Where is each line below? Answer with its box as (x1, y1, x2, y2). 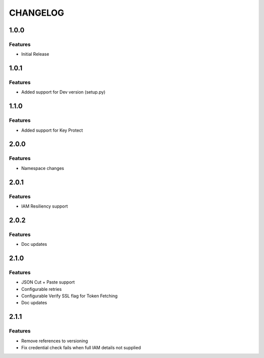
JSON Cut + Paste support (21, 279, 75, 285)
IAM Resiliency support (21, 203, 68, 209)
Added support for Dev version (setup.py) (21, 89, 106, 95)
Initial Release (21, 51, 49, 57)
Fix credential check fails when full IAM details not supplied (21, 344, 141, 350)
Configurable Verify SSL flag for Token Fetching (21, 293, 118, 299)
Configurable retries (21, 286, 62, 292)
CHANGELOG (9, 7, 65, 18)
